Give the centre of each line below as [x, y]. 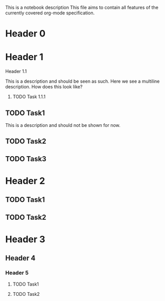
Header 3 [25, 239]
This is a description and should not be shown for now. [63, 125]
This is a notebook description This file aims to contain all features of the [82, 7]
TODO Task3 [26, 159]
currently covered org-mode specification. [50, 13]
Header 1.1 [16, 71]
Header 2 [25, 181]
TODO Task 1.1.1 [29, 97]
